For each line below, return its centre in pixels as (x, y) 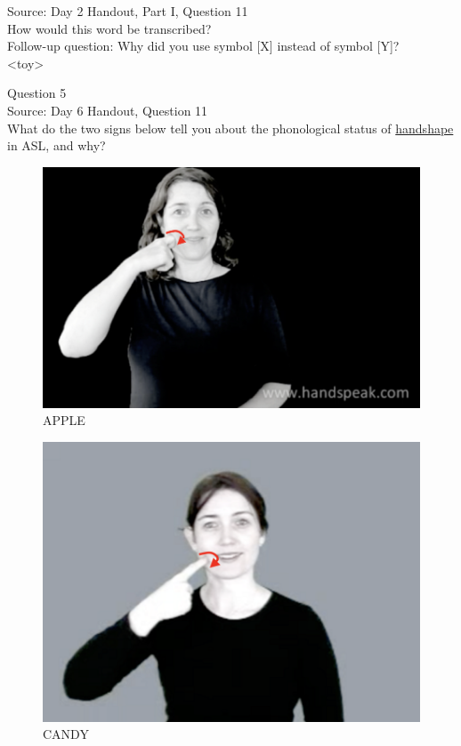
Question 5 (37, 93)
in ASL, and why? (57, 145)
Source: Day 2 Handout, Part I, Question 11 (128, 11)
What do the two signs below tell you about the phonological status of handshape (230, 128)
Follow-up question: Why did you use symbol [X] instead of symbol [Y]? (203, 46)
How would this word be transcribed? (109, 28)
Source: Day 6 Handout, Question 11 (108, 110)
